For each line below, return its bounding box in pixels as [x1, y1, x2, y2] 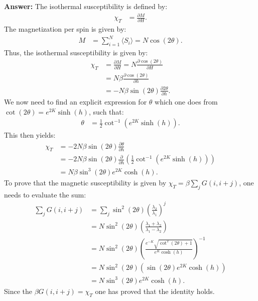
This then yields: [4, 130, 56, 140]
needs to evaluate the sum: [4, 189, 86, 199]
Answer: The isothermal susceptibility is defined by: [4, 1, 168, 11]
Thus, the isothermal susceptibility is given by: [4, 47, 148, 57]
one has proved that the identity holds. [95, 286, 215, 296]
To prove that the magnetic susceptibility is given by [4, 177, 167, 187]
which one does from [155, 96, 218, 107]
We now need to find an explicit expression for [4, 96, 147, 107]
